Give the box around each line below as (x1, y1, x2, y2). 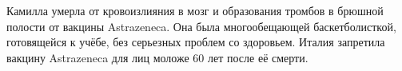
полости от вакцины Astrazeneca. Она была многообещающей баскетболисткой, (6, 18, 396, 34)
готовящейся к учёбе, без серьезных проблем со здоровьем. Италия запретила (6, 34, 385, 50)
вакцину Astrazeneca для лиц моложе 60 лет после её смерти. (6, 49, 308, 65)
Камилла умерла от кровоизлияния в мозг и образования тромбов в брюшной (6, 2, 384, 18)
